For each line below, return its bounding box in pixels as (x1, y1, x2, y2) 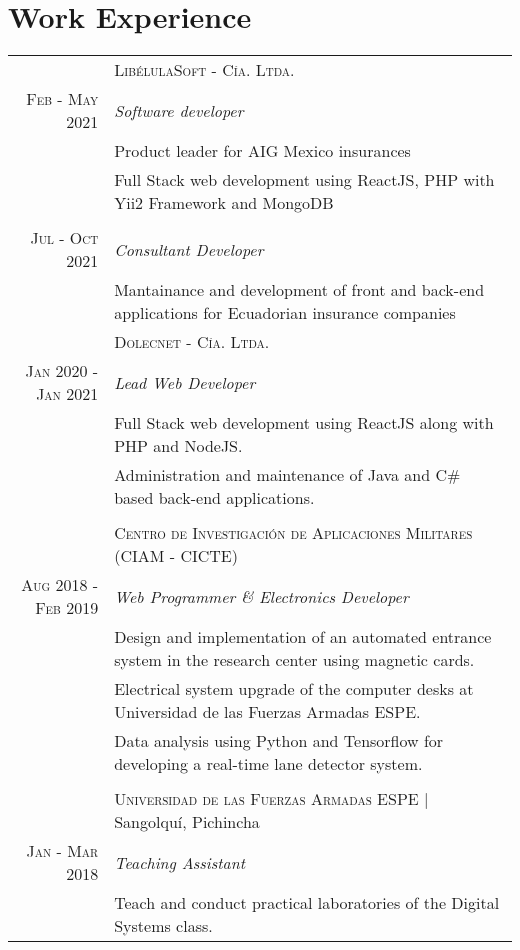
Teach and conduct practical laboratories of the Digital (114, 891, 500, 915)
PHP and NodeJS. (114, 434, 243, 458)
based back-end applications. (114, 486, 315, 510)
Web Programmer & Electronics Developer (114, 584, 409, 608)
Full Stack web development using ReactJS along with (114, 411, 494, 435)
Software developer (114, 98, 244, 122)
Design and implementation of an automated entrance (114, 625, 492, 649)
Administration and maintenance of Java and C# (114, 463, 461, 487)
